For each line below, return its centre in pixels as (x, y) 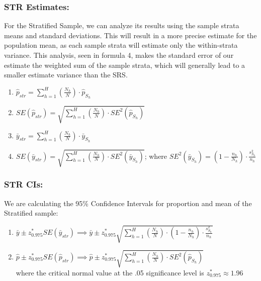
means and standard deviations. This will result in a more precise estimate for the (130, 35)
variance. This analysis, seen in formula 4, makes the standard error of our (119, 55)
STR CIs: (24, 184)
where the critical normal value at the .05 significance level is (110, 272)
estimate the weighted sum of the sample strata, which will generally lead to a (125, 65)
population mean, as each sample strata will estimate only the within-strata (121, 45)
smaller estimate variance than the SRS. (66, 75)
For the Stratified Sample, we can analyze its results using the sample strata (122, 25)
